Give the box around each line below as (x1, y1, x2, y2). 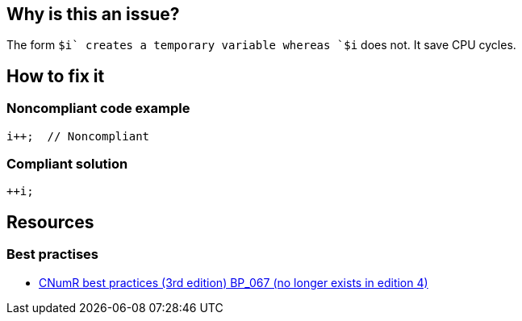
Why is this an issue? (6, 4, 180, 24)
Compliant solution (6, 156, 128, 173)
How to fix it (6, 65, 105, 86)
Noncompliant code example (6, 100, 190, 117)
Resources (6, 211, 94, 232)
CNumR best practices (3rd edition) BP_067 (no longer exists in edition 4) (39, 275, 428, 290)
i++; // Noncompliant (6, 129, 150, 143)
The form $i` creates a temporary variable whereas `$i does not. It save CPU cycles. (6, 38, 516, 52)
